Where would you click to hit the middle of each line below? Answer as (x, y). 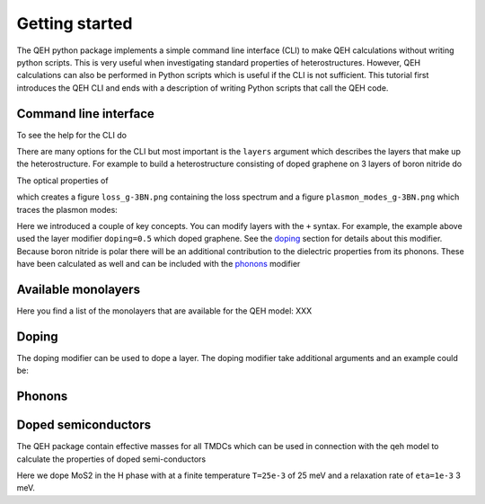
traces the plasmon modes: (67, 209)
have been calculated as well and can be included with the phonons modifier (159, 264)
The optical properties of (62, 181)
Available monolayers (79, 289)
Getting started (75, 23)
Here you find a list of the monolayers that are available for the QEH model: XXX (164, 311)
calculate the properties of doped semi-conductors (111, 459)
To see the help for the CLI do (72, 135)
